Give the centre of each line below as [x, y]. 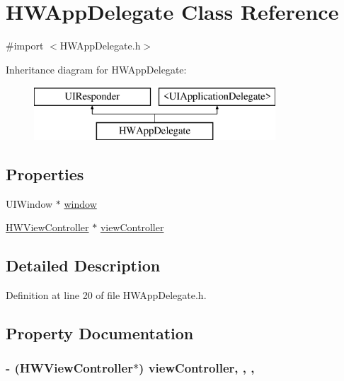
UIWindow [29, 203]
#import [25, 46]
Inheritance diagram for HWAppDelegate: [96, 69]
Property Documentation [100, 333]
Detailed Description [83, 265]
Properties [45, 174]
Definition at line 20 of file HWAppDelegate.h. [106, 295]
